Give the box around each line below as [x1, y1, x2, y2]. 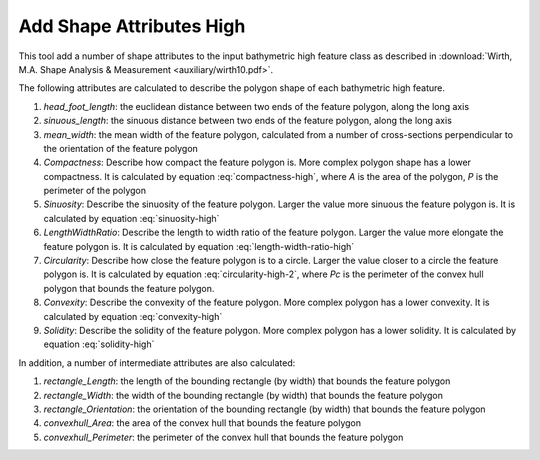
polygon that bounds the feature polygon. [43, 282, 215, 294]
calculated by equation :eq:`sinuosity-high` [43, 212, 220, 224]
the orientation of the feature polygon [43, 142, 199, 154]
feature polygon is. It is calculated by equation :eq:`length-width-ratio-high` [43, 240, 355, 252]
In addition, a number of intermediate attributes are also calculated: [18, 356, 296, 369]
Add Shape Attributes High [18, 15, 246, 37]
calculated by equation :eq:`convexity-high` [43, 310, 223, 322]
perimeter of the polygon [43, 185, 147, 197]
